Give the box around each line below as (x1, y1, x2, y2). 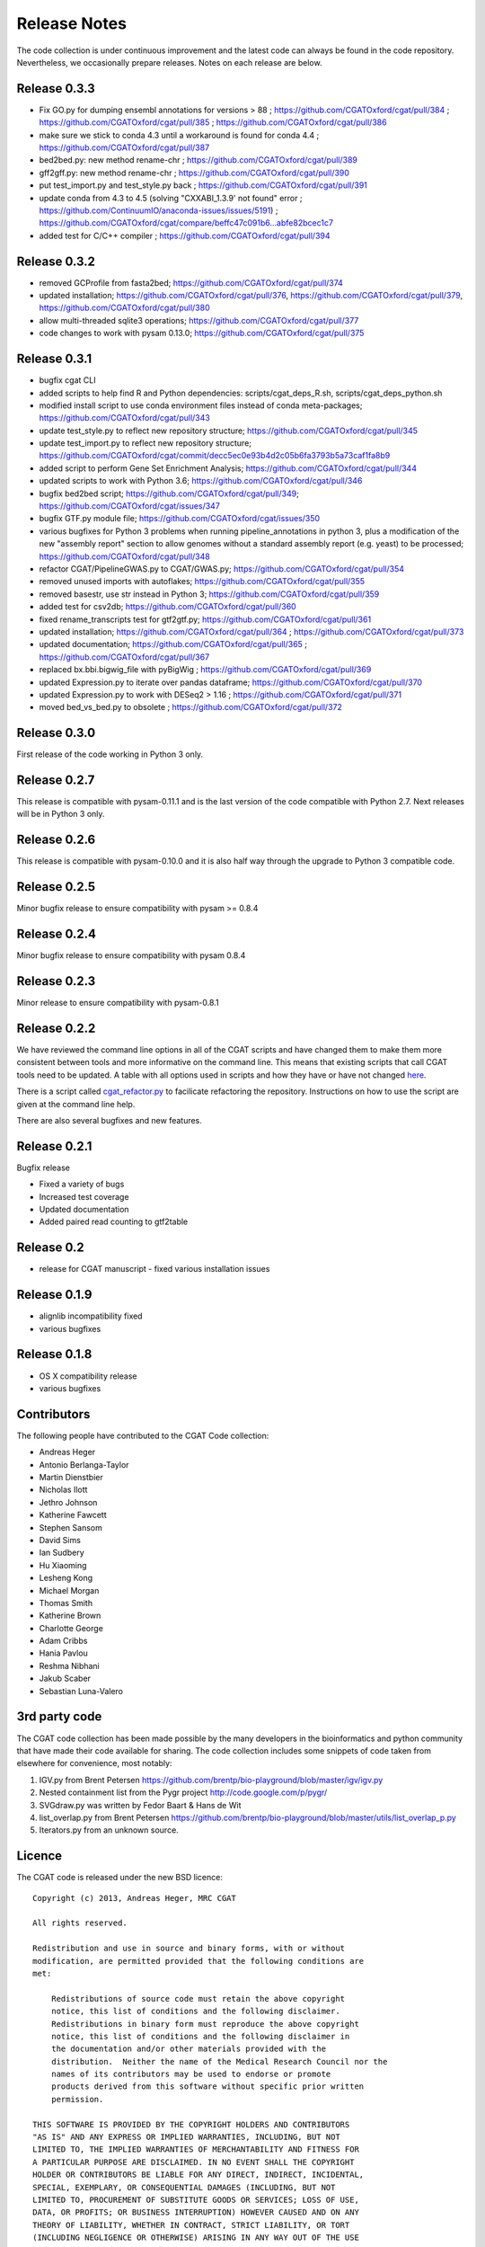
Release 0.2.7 (16, 773, 95, 787)
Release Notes (16, 13, 128, 33)
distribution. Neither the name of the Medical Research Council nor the (50, 2056, 388, 2066)
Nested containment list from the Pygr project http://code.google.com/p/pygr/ (39, 1787, 328, 1798)
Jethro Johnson (39, 1497, 98, 1507)
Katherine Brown (39, 1610, 101, 1621)
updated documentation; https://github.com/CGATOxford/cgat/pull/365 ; (39, 639, 308, 650)
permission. (50, 2094, 104, 2104)
